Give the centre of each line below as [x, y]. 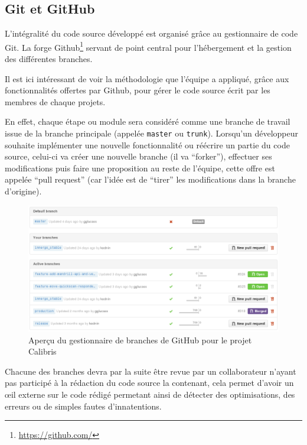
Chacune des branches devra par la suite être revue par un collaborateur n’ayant [151, 371]
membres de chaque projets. [55, 101]
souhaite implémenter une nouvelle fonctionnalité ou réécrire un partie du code [147, 144]
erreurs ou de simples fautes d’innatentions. [83, 406]
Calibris [43, 351]
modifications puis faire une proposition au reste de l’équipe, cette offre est [140, 168]
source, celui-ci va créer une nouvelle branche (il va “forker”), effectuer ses [138, 156]
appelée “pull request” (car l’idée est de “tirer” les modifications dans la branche [150, 179]
